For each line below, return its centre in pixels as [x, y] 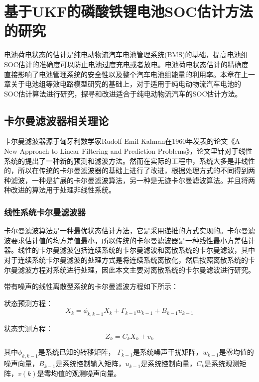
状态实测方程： [28, 329]
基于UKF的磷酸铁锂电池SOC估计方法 [129, 11]
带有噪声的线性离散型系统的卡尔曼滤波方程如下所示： [91, 286]
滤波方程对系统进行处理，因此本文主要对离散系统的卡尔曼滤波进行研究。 [136, 269]
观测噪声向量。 [96, 373]
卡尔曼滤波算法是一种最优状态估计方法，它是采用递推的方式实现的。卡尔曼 [126, 231]
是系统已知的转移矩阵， [76, 352]
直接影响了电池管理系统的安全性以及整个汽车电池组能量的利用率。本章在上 [126, 74]
